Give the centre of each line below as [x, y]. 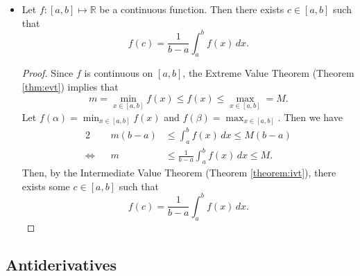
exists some [46, 186]
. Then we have [310, 117]
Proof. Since [48, 73]
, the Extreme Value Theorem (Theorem [268, 73]
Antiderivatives [61, 264]
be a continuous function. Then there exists [192, 9]
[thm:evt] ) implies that [70, 87]
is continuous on [119, 73]
